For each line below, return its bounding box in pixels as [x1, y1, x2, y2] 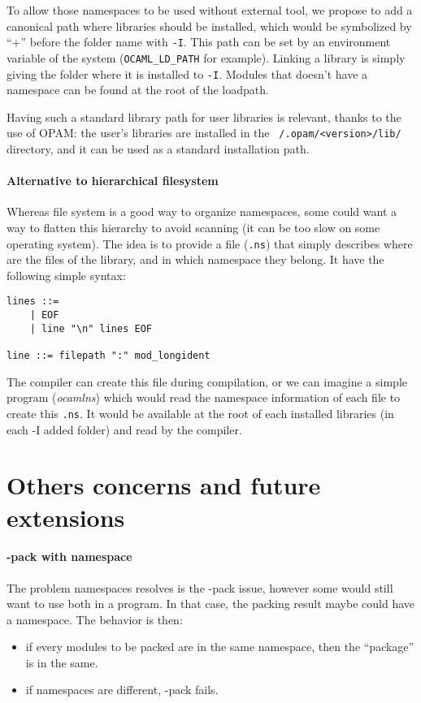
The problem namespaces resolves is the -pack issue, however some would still [7, 579, 393, 596]
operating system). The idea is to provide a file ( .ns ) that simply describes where [7, 235, 413, 252]
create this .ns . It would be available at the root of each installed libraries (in [7, 404, 394, 421]
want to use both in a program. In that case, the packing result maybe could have [7, 595, 414, 612]
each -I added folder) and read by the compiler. [7, 421, 242, 438]
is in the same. [25, 653, 98, 671]
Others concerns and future [7, 468, 321, 502]
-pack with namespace [7, 548, 132, 565]
